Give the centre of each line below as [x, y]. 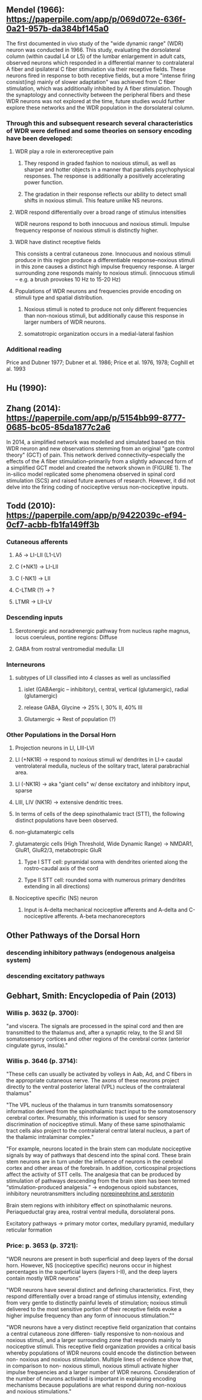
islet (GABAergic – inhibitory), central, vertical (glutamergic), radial [106, 689]
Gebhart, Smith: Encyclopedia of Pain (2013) [91, 996]
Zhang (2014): [34, 409]
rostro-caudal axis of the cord [61, 869]
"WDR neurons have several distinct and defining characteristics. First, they [100, 1289]
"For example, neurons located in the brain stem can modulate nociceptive [99, 1149]
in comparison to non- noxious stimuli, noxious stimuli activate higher [92, 1366]
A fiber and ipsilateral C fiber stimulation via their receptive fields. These [96, 69]
